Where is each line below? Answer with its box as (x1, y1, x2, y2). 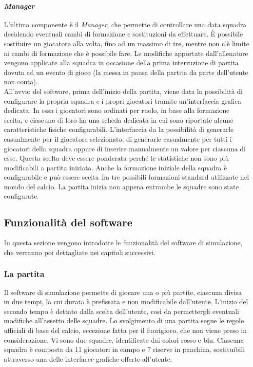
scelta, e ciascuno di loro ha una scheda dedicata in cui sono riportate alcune (4, 114, 234, 125)
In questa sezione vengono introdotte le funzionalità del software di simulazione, (4, 238, 243, 248)
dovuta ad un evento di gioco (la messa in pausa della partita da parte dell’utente (4, 67, 248, 77)
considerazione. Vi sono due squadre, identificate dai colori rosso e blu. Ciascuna (4, 334, 244, 345)
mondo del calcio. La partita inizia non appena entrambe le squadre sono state (4, 181, 239, 191)
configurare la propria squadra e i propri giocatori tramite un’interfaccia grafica (4, 95, 241, 106)
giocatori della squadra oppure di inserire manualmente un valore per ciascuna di (4, 143, 246, 153)
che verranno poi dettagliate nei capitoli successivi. (4, 247, 156, 257)
